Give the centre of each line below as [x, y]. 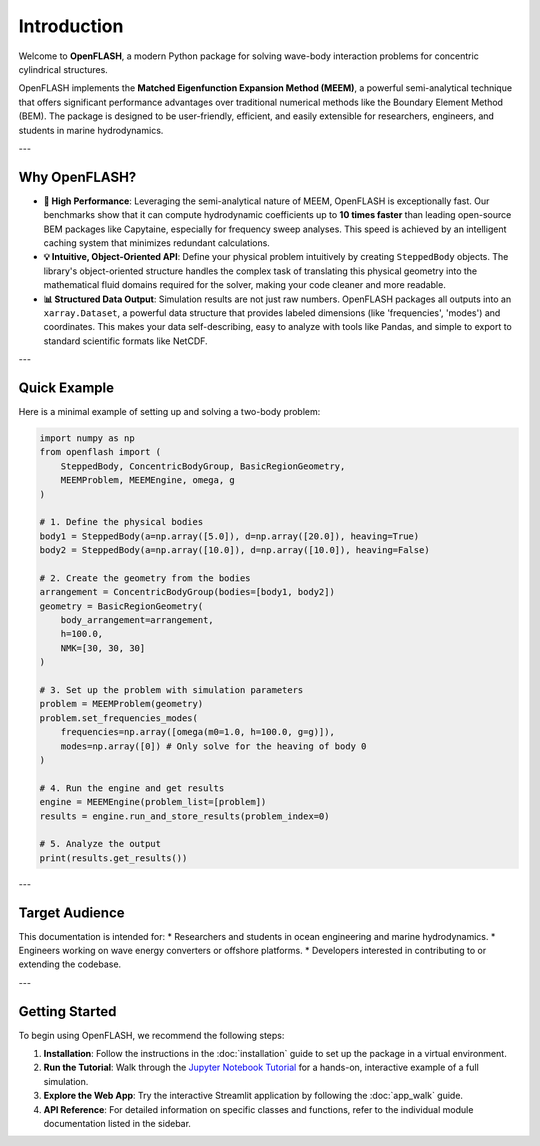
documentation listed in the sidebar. [117, 1124]
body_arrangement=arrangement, [137, 620]
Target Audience [71, 912]
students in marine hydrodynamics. [91, 130]
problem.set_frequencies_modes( [119, 718]
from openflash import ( [100, 452]
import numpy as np [87, 438]
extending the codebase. [70, 964]
